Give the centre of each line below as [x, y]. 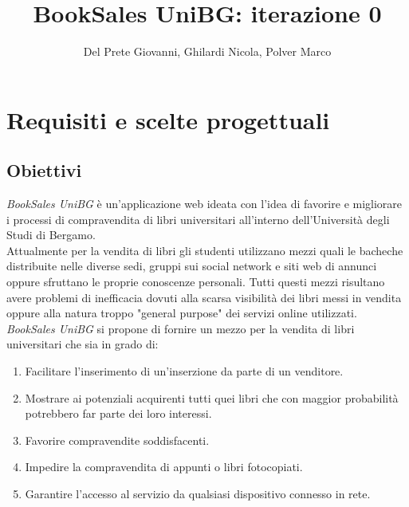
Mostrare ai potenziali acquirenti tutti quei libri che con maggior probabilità [212, 397]
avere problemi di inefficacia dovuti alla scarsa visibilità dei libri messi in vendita [204, 297]
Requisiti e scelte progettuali [168, 119]
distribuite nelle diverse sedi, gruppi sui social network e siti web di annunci [192, 266]
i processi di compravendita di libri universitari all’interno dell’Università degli [198, 219]
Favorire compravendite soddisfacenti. [117, 440]
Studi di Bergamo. [51, 235]
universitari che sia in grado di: [83, 344]
